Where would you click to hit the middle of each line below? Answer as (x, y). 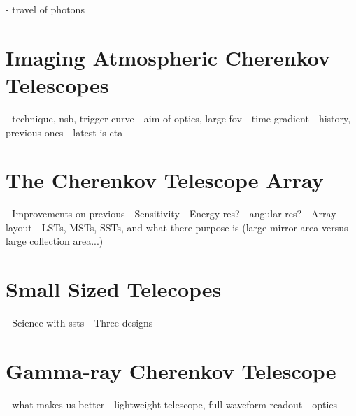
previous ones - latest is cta (64, 132)
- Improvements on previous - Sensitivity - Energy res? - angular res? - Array (171, 214)
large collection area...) (55, 241)
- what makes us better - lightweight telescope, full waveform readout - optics (172, 404)
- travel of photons (45, 9)
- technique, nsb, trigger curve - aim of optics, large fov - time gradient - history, (178, 118)
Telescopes (57, 84)
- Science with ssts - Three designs (79, 323)
